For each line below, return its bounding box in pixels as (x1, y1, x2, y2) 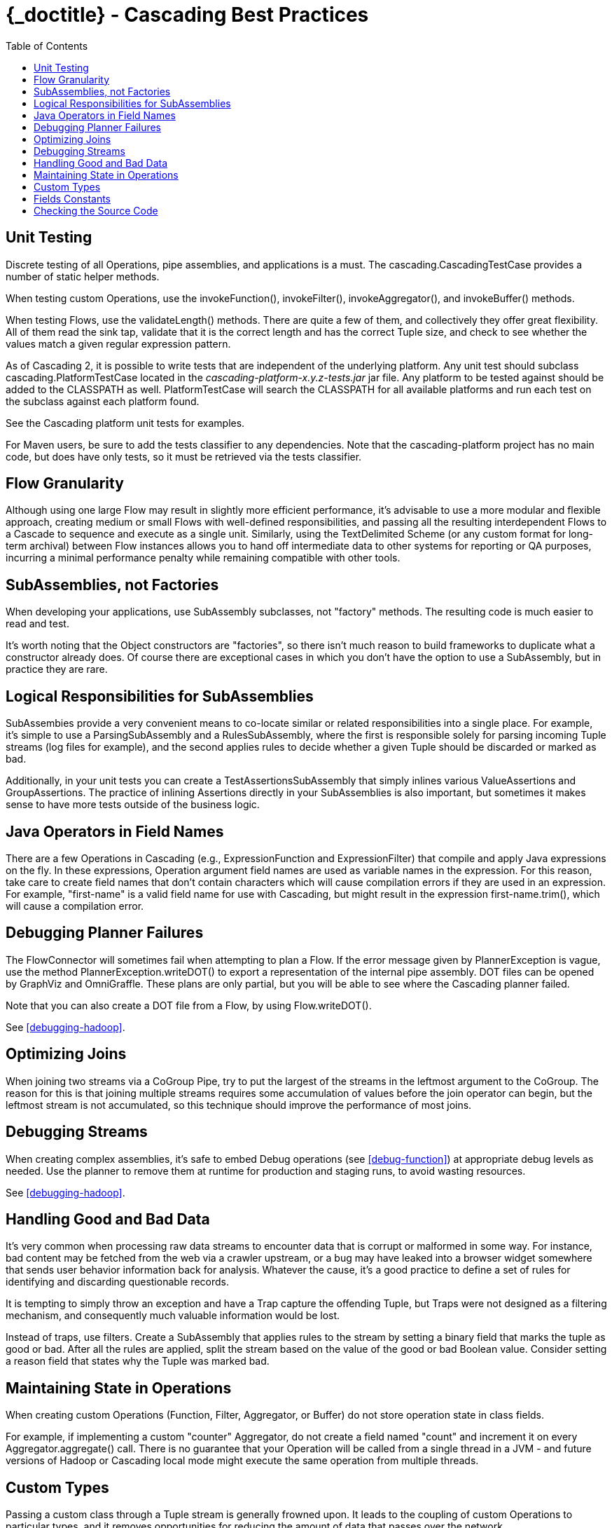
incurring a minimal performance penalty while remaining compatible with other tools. (6, 552, 401, 564)
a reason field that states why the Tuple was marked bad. (6, 1355, 270, 1367)
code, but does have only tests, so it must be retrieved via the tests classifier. (6, 450, 362, 463)
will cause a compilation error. (6, 899, 144, 912)
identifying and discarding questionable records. (6, 1276, 229, 1288)
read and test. (6, 618, 69, 630)
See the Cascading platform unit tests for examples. (6, 416, 245, 429)
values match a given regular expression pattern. (6, 337, 231, 350)
